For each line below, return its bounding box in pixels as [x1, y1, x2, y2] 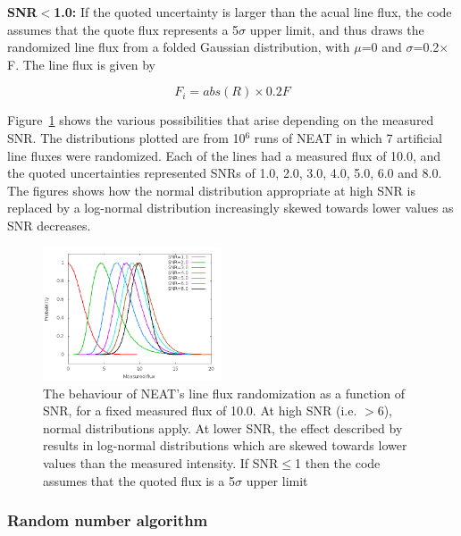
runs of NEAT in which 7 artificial [254, 128, 442, 147]
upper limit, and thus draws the [249, 20, 424, 38]
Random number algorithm [7, 509, 208, 532]
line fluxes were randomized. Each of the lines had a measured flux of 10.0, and [7, 146, 441, 164]
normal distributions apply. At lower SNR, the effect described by [43, 418, 403, 437]
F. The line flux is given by [7, 54, 155, 73]
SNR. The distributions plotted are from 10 [7, 128, 246, 147]
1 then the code [295, 453, 381, 472]
